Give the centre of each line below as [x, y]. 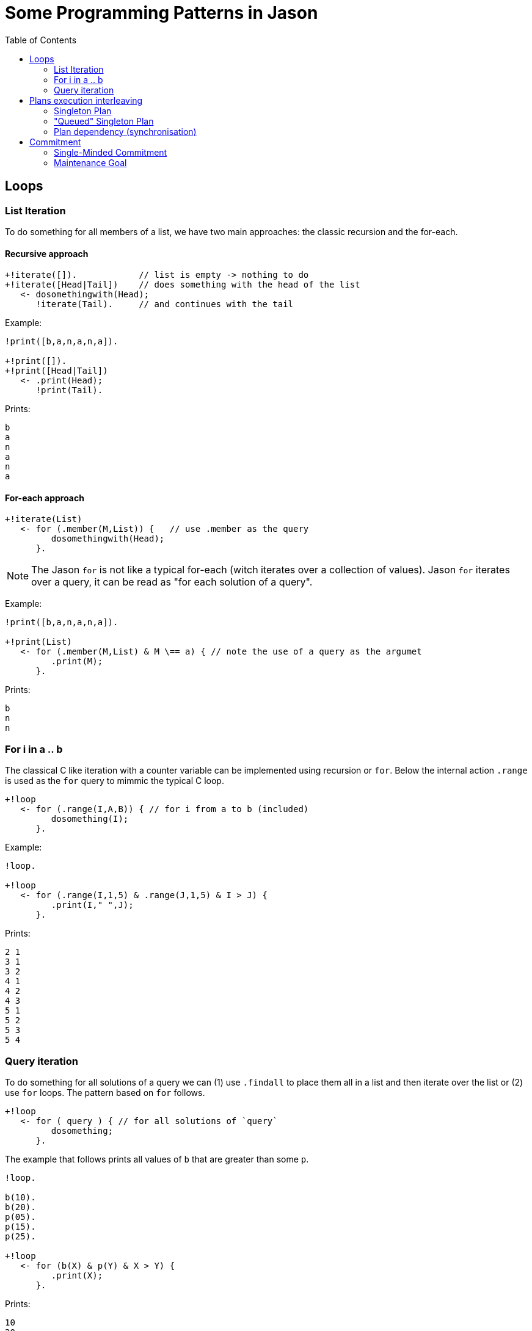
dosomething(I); [90, 819]
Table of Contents [41, 40]
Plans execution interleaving [86, 100]
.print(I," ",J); [92, 905]
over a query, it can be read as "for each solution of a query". [172, 582]
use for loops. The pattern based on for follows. [105, 1092]
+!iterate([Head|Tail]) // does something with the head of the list [183, 285]
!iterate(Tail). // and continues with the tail [165, 304]
